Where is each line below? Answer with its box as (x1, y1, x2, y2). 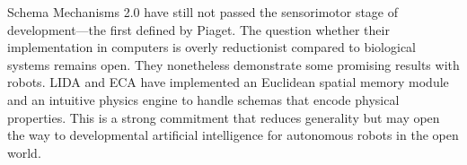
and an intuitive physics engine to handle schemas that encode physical (7, 90, 400, 109)
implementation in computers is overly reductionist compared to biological (7, 38, 416, 56)
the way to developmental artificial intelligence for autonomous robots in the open (7, 126, 459, 144)
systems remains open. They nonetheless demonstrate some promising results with (7, 55, 460, 74)
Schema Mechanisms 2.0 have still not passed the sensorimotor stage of (7, 3, 399, 21)
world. (7, 143, 41, 161)
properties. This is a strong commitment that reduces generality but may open (7, 108, 440, 126)
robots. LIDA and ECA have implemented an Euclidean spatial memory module (7, 73, 449, 91)
